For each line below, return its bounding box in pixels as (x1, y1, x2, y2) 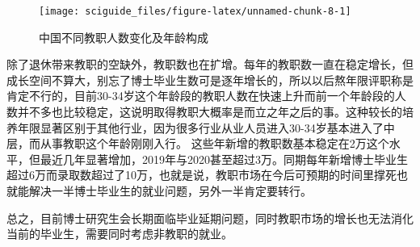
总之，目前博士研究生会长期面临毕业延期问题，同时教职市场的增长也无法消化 (6, 209, 414, 226)
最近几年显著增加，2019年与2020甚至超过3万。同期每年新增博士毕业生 (40, 150, 408, 167)
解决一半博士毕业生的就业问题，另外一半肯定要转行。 (28, 182, 312, 199)
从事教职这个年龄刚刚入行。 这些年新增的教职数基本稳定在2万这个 (40, 135, 389, 152)
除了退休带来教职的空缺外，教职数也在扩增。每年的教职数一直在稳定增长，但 (6, 56, 414, 73)
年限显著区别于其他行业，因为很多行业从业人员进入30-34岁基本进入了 (17, 119, 384, 136)
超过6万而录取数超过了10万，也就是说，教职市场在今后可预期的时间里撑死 (6, 166, 397, 183)
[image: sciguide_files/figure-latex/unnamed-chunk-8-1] (39, 6, 351, 17)
